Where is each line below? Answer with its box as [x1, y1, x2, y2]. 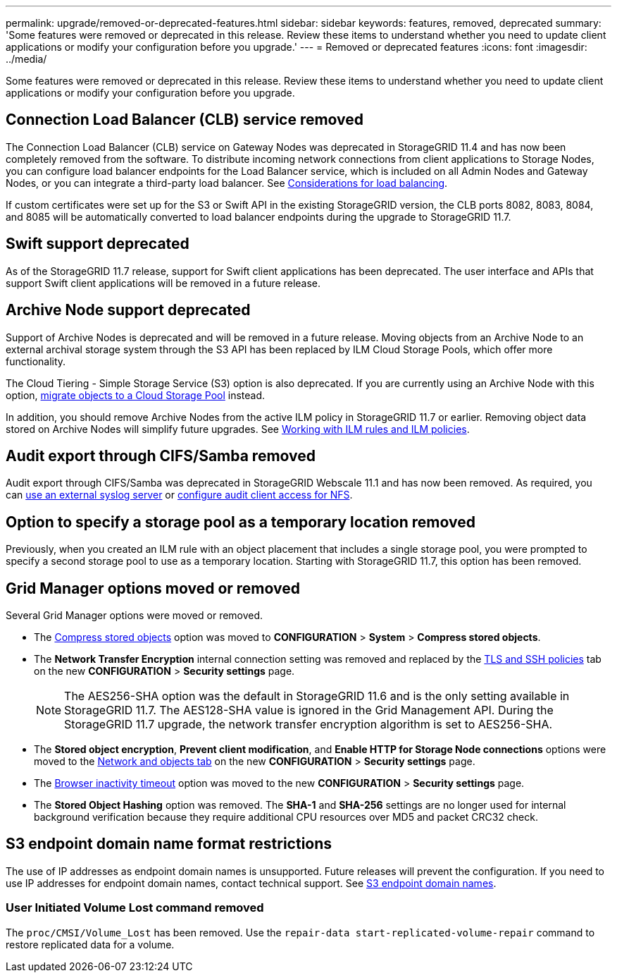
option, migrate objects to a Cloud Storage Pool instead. [6, 389, 266, 401]
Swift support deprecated [6, 235, 189, 253]
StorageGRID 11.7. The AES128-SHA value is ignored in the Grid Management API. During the [64, 703, 554, 718]
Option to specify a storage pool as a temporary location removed [6, 513, 475, 531]
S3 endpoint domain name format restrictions [6, 835, 332, 853]
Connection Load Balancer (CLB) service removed [6, 111, 364, 129]
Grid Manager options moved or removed [6, 579, 300, 597]
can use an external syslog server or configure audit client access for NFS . [6, 489, 353, 501]
